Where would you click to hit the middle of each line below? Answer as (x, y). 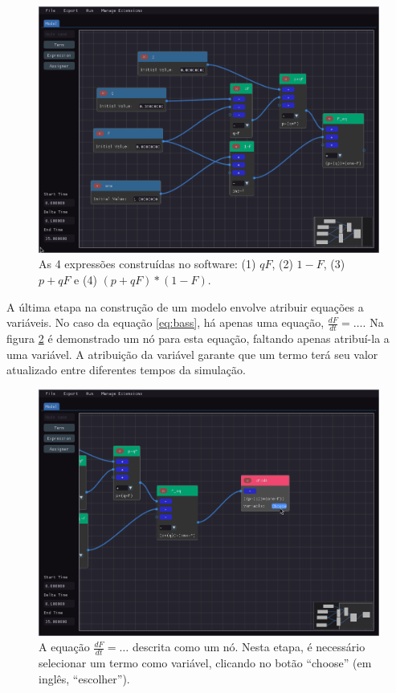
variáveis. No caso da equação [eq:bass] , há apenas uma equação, (165, 322)
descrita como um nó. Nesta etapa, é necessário (249, 647)
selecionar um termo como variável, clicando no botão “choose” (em (205, 663)
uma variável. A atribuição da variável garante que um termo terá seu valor (192, 354)
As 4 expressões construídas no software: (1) (147, 264)
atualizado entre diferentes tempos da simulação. (126, 370)
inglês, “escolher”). (84, 678)
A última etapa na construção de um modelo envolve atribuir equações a (185, 306)
